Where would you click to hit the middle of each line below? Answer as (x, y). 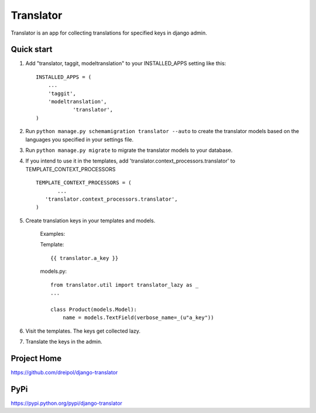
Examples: (53, 234)
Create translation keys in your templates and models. (90, 221)
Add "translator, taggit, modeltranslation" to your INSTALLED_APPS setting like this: (126, 63)
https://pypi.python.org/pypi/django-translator (67, 403)
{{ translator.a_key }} (85, 258)
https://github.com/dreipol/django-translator (64, 372)
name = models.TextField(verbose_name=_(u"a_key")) (138, 318)
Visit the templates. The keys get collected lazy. (83, 331)
